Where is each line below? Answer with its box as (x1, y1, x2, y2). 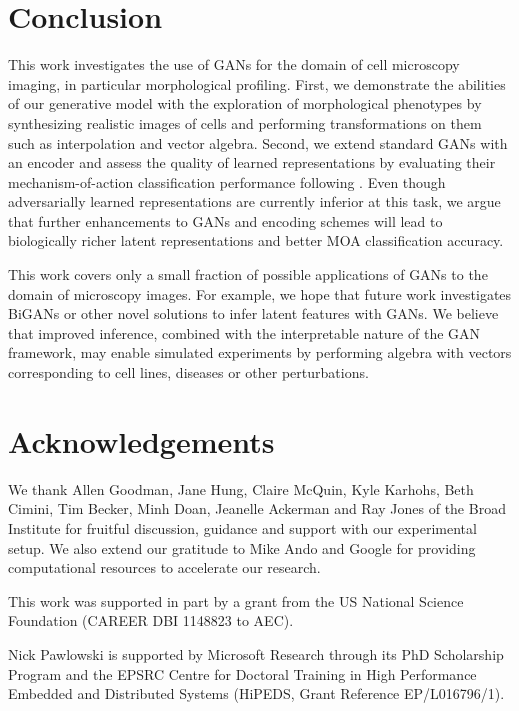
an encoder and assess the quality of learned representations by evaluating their (8, 152, 496, 173)
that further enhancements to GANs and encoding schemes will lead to (8, 210, 443, 231)
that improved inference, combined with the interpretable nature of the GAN (8, 322, 481, 343)
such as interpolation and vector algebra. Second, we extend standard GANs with (8, 132, 508, 153)
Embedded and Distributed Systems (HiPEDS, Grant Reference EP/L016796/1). (8, 683, 505, 704)
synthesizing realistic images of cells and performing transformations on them (8, 112, 482, 133)
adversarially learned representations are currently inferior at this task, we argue (8, 191, 501, 212)
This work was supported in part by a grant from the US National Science (8, 590, 464, 611)
